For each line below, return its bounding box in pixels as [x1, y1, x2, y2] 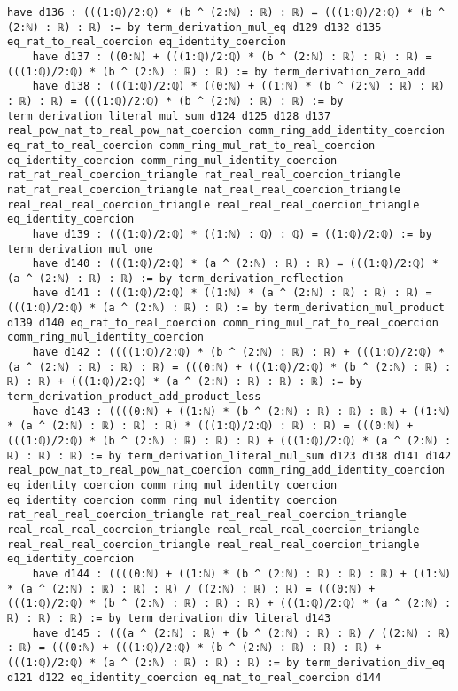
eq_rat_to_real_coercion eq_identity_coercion [7, 35, 286, 49]
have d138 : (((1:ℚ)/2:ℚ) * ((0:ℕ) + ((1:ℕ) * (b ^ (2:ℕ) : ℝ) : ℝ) [32, 80, 445, 93]
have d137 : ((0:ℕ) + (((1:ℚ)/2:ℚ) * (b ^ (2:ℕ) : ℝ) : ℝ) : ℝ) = [32, 50, 432, 63]
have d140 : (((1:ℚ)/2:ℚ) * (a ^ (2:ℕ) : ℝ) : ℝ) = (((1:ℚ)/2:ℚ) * [32, 257, 439, 271]
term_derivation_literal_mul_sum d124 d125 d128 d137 [7, 109, 331, 122]
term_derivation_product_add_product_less [7, 390, 261, 404]
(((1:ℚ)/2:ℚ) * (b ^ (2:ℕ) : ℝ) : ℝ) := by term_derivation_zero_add [7, 65, 426, 78]
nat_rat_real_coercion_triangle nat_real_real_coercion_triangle [7, 183, 400, 196]
